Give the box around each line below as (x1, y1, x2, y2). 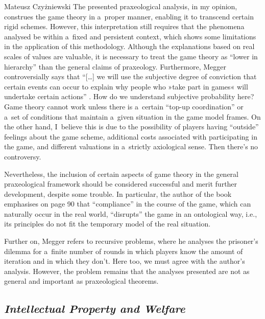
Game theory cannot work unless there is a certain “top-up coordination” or (4, 101, 244, 111)
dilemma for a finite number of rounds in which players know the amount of (4, 245, 243, 256)
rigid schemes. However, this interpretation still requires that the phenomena (4, 21, 245, 32)
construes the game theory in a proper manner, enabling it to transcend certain (4, 11, 254, 21)
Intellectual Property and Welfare (4, 301, 185, 316)
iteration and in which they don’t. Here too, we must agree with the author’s (4, 256, 245, 266)
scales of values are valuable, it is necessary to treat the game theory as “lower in (4, 51, 258, 61)
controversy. (4, 151, 41, 162)
